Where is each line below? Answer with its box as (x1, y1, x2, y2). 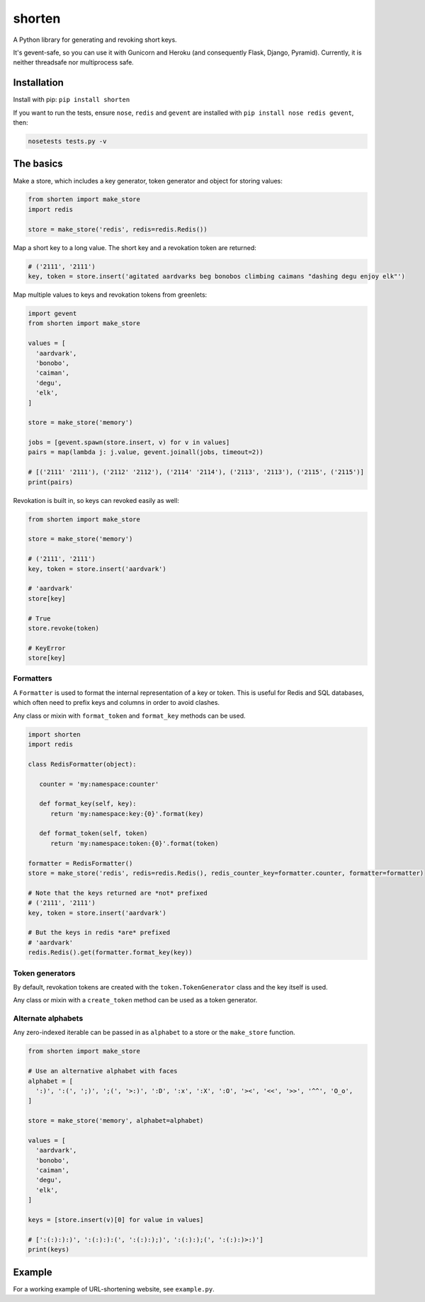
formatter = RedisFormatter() (28, 859, 133, 867)
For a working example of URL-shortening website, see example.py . (13, 1284, 215, 1293)
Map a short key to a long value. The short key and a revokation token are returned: (13, 243, 256, 251)
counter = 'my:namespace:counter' (39, 780, 159, 788)
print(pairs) (28, 478, 74, 486)
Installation (13, 77, 64, 89)
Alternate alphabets (13, 1014, 84, 1024)
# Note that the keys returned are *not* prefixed (28, 889, 208, 897)
